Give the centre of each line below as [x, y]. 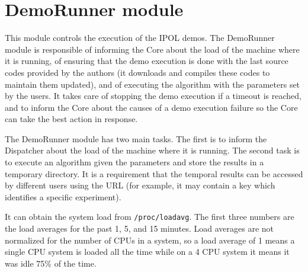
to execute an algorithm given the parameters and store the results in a [134, 162]
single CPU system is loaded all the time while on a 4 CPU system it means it [147, 252]
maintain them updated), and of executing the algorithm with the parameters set [153, 84]
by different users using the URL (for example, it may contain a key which [140, 185]
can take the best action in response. [71, 119]
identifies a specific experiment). [63, 196]
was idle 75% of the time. [51, 263]
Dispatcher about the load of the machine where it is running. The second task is [152, 150]
